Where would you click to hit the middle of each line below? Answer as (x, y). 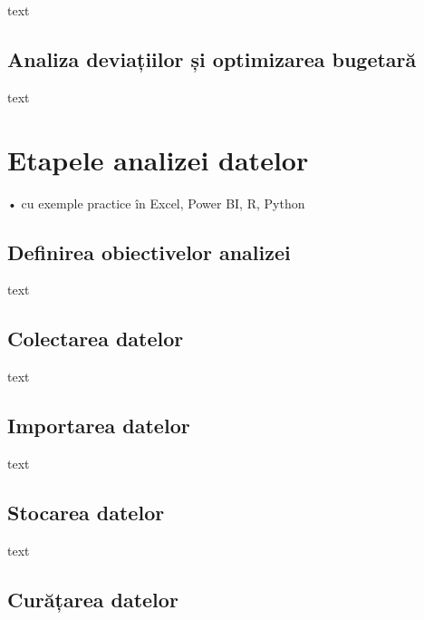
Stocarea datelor (86, 512)
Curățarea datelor (93, 599)
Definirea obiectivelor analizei (149, 252)
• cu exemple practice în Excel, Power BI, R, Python (156, 203)
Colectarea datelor (96, 339)
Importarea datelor (99, 426)
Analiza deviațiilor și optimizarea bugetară (212, 58)
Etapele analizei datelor (158, 159)
